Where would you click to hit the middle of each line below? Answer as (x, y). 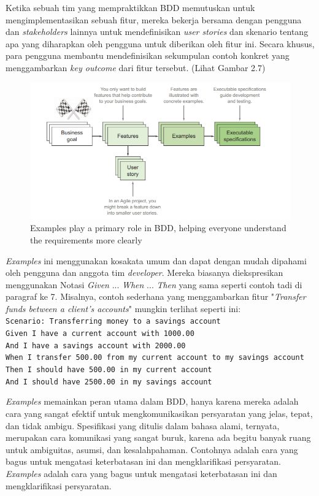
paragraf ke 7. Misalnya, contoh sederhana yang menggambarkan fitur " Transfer (156, 296)
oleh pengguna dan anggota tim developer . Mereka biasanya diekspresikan (144, 273)
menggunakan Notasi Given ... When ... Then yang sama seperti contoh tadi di (154, 284)
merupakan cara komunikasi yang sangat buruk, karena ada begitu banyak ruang (158, 437)
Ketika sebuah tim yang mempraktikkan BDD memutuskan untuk (130, 7)
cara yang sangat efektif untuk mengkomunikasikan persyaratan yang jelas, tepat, (159, 413)
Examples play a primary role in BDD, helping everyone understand (158, 228)
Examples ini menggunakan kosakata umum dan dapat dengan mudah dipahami (156, 260)
